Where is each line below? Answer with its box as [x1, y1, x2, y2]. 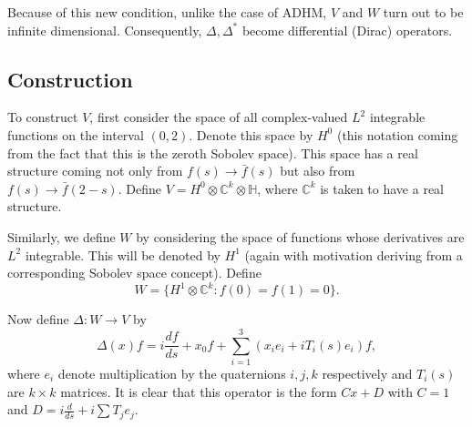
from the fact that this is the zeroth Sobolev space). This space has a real [7, 143, 418, 162]
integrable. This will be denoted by [25, 245, 221, 264]
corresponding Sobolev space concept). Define [7, 263, 262, 282]
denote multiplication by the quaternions [57, 363, 286, 382]
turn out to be [383, 3, 464, 21]
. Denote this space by [189, 125, 313, 144]
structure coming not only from [7, 161, 183, 180]
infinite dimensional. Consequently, [7, 20, 202, 39]
